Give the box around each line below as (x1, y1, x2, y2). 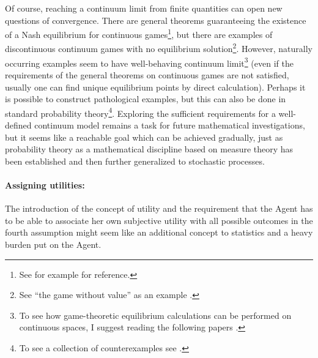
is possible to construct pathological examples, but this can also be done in (5, 92, 286, 105)
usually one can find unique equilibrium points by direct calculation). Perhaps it (5, 80, 306, 93)
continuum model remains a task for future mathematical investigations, (34, 118, 305, 131)
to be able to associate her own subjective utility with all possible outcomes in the (5, 214, 313, 226)
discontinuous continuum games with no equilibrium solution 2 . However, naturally (5, 40, 312, 55)
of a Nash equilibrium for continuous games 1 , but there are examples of (5, 26, 273, 40)
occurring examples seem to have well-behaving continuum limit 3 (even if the (5, 54, 294, 69)
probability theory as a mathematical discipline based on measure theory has (5, 143, 294, 155)
